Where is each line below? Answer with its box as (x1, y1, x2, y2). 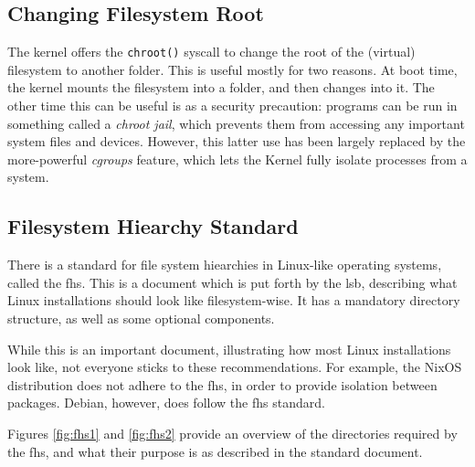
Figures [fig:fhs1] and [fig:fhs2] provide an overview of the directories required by (7, 423, 458, 442)
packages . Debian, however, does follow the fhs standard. (7, 393, 325, 412)
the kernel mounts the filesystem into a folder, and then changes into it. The (7, 78, 435, 97)
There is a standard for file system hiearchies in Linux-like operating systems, (7, 255, 442, 274)
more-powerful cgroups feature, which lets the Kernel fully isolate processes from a (7, 149, 468, 168)
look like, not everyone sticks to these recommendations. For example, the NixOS (7, 357, 462, 377)
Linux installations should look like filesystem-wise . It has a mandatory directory (7, 291, 460, 310)
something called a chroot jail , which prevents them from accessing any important (7, 113, 465, 133)
